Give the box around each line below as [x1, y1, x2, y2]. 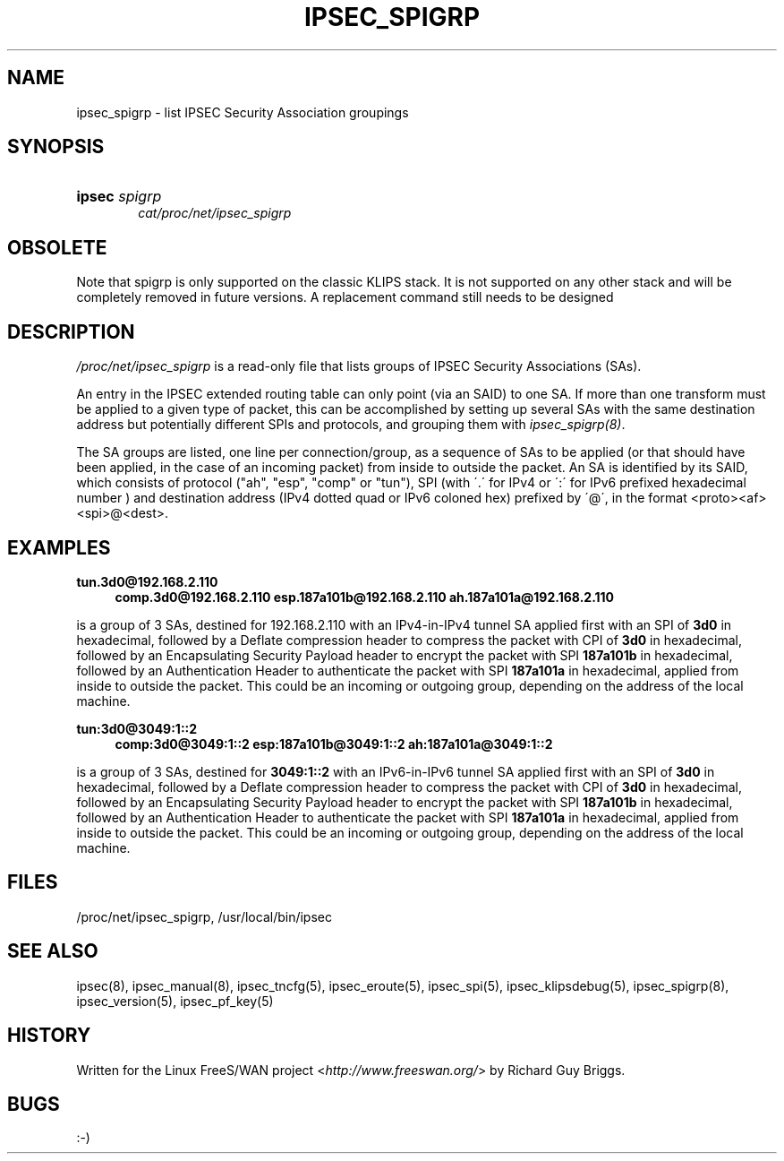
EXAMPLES [7, 536, 111, 559]
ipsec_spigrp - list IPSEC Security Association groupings [76, 104, 409, 120]
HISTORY [7, 1024, 91, 1047]
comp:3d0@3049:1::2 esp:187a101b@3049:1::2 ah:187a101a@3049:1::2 [115, 735, 553, 752]
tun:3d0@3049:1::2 [76, 720, 198, 736]
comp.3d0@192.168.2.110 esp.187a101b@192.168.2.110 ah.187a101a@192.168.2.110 [115, 589, 615, 605]
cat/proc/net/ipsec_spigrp [138, 205, 292, 221]
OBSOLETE [7, 236, 107, 259]
